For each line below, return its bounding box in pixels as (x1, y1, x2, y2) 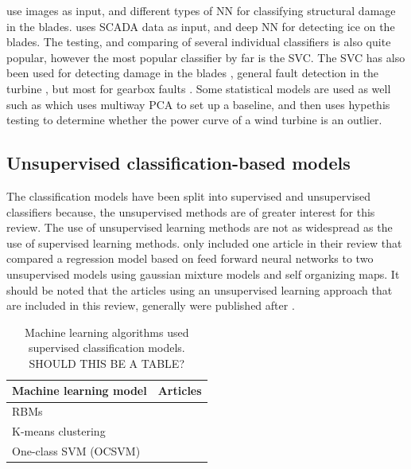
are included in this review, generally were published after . (6, 297, 295, 314)
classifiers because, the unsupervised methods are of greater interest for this (6, 203, 375, 220)
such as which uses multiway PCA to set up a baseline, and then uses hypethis (6, 96, 390, 112)
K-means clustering (12, 423, 106, 440)
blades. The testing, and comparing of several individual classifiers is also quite (6, 33, 391, 50)
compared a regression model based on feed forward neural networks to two (6, 250, 374, 267)
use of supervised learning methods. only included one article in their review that (6, 234, 402, 251)
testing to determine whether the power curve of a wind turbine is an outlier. (6, 111, 382, 128)
